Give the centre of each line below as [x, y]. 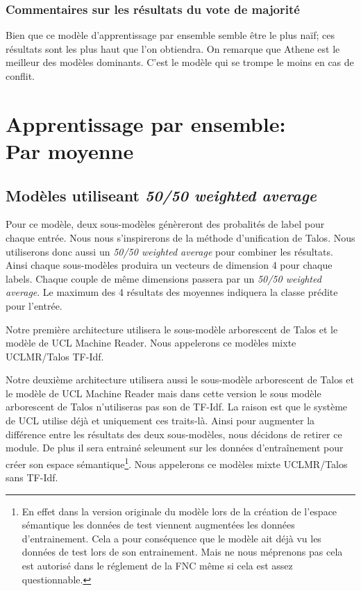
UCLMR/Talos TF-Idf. [55, 356]
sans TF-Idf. [32, 477]
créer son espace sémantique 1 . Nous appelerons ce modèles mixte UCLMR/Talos [177, 463]
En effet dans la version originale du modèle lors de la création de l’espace [179, 511]
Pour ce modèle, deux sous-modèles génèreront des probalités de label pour [165, 224]
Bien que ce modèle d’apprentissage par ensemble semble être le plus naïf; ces [170, 35]
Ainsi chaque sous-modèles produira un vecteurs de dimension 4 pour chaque [169, 265]
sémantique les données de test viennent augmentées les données [158, 525]
